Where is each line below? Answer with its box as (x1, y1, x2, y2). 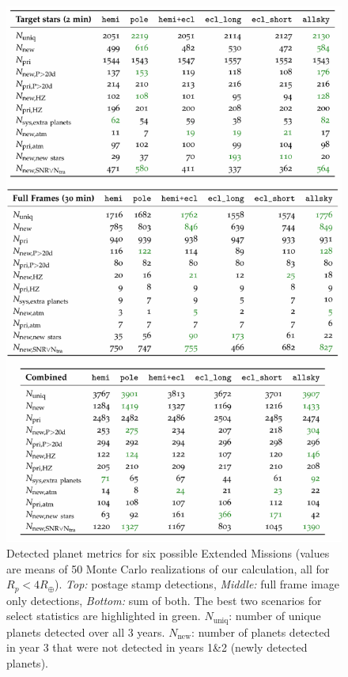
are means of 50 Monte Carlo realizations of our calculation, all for (6, 560, 330, 577)
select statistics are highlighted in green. (6, 607, 201, 624)
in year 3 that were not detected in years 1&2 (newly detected (6, 639, 308, 656)
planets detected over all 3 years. (6, 623, 165, 640)
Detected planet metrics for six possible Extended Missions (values (6, 544, 330, 561)
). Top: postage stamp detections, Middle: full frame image (55, 576, 339, 592)
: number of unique (229, 607, 321, 624)
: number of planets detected (191, 623, 331, 640)
